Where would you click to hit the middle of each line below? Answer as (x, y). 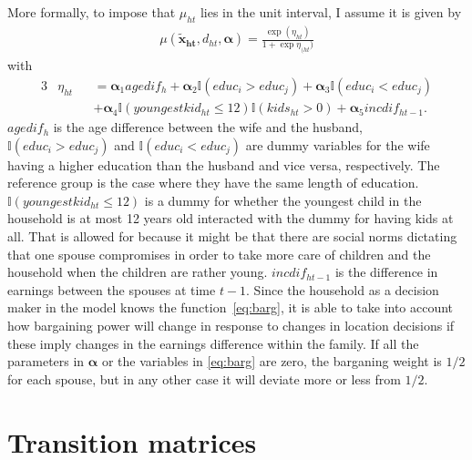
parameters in (46, 361)
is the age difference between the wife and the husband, (208, 127)
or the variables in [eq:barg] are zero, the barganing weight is (272, 361)
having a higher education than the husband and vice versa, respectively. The (224, 164)
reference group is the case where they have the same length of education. (213, 183)
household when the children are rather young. (138, 272)
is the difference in (386, 272)
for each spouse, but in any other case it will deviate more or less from (204, 378)
